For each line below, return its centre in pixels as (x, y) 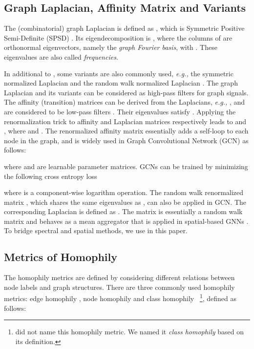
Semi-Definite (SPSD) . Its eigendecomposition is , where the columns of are (118, 37)
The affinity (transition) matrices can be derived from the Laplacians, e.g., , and (125, 102)
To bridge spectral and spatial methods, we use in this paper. (96, 230)
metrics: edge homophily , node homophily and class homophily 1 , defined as (120, 298)
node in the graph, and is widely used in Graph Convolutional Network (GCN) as (126, 140)
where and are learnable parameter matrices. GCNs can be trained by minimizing (126, 166)
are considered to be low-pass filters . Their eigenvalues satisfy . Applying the (120, 111)
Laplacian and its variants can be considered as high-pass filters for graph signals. (126, 92)
